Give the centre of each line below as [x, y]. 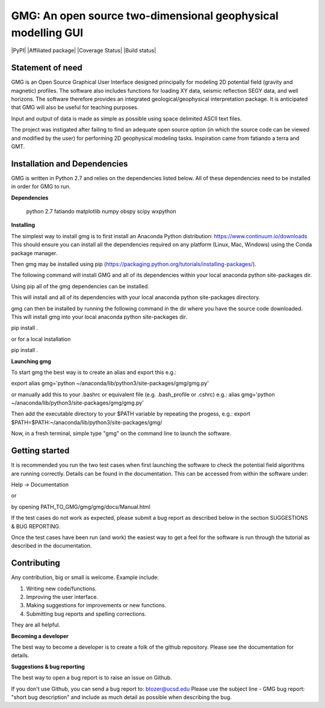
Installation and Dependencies [70, 164]
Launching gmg [31, 361]
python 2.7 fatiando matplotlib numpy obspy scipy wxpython [101, 212]
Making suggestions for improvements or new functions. [96, 605]
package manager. [34, 253]
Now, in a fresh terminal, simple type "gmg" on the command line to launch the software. [121, 434]
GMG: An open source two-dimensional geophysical [145, 16]
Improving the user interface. [62, 596]
